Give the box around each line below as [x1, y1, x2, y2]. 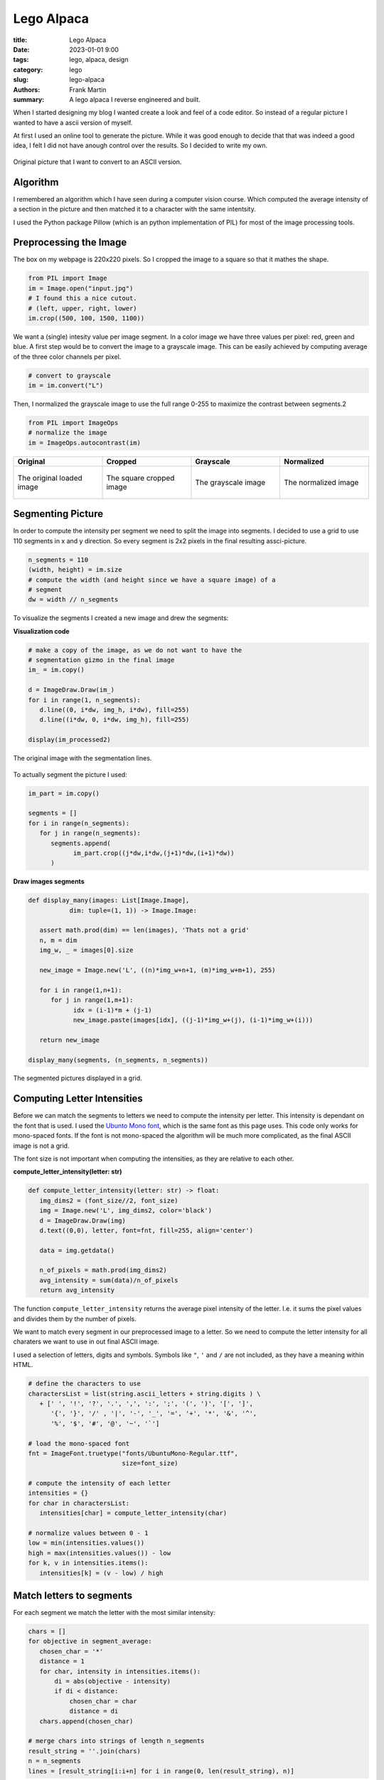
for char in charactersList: [28, 1499, 130, 1507]
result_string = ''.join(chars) [28, 1747, 142, 1755]
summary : [13, 95, 45, 103]
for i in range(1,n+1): [39, 986, 122, 994]
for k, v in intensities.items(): [28, 1559, 149, 1567]
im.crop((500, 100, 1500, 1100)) [28, 314, 145, 322]
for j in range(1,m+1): [50, 996, 134, 1004]
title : [13, 36, 28, 44]
